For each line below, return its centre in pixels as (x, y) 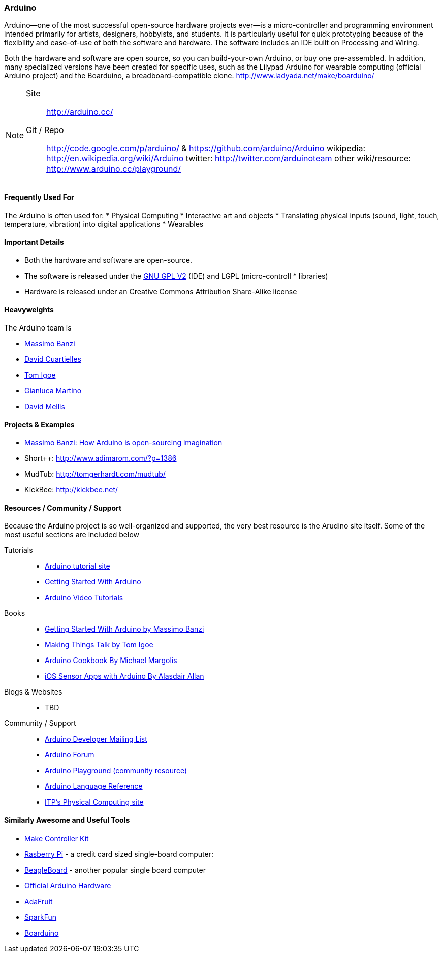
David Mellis (45, 407)
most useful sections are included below (72, 535)
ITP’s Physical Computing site (94, 802)
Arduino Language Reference (94, 786)
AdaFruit (39, 901)
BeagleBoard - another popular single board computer (115, 870)
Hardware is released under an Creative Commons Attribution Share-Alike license (161, 291)
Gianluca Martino (53, 391)
